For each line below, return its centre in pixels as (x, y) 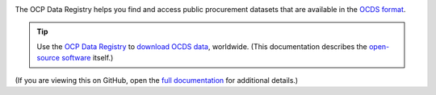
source (48, 58)
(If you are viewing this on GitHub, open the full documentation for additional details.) (157, 80)
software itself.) (88, 58)
